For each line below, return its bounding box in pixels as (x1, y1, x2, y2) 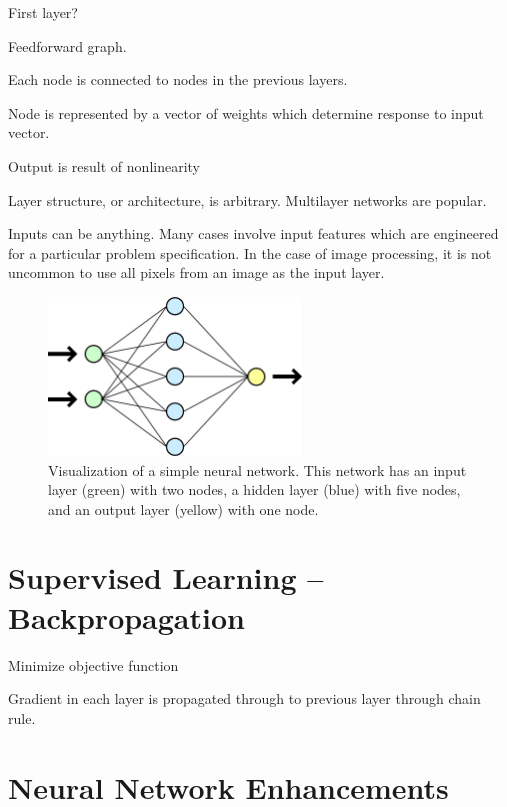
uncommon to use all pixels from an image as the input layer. (8, 262, 385, 283)
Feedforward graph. (8, 35, 127, 56)
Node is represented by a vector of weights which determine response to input (8, 102, 484, 123)
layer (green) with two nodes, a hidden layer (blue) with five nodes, (48, 479, 461, 500)
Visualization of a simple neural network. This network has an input (48, 459, 467, 480)
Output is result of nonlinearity (8, 155, 200, 176)
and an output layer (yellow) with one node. (48, 498, 319, 519)
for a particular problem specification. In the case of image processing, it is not (8, 242, 492, 263)
